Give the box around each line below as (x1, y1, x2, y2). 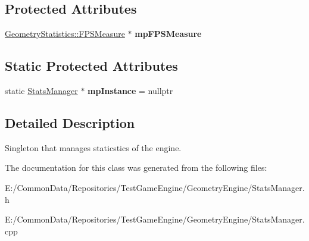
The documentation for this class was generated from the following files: (5, 161, 267, 174)
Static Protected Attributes (5, 57, 178, 75)
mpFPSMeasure (135, 27, 202, 40)
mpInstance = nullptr (88, 84, 173, 96)
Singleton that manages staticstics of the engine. (5, 141, 182, 154)
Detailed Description (5, 113, 135, 132)
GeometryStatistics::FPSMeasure (5, 27, 125, 40)
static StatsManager (5, 84, 78, 96)
